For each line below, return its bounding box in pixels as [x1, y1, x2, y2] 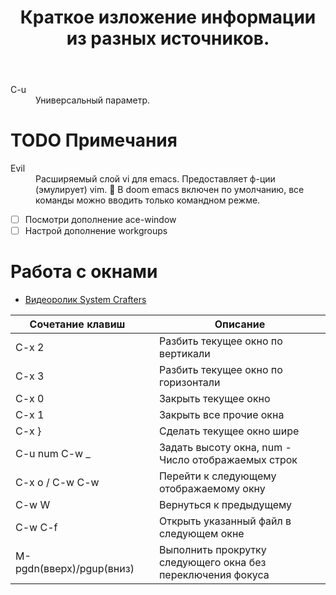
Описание [214, 317, 266, 331]
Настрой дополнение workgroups [24, 225, 168, 237]
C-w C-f [15, 521, 58, 535]
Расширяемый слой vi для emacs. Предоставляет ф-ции [35, 173, 276, 185]
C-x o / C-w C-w [15, 476, 100, 490]
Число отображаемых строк [158, 453, 298, 467]
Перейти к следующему [158, 469, 277, 483]
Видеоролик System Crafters [24, 294, 147, 306]
